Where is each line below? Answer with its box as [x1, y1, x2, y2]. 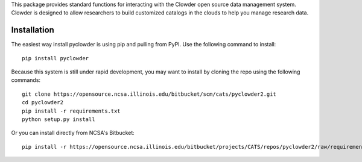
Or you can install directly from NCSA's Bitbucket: [11, 129, 135, 137]
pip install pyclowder [22, 55, 89, 61]
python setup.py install [22, 116, 95, 123]
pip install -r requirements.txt [22, 107, 121, 114]
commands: [11, 76, 41, 84]
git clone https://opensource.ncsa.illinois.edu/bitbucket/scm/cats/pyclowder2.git [22, 90, 277, 98]
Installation [11, 25, 54, 36]
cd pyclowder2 [22, 99, 63, 106]
